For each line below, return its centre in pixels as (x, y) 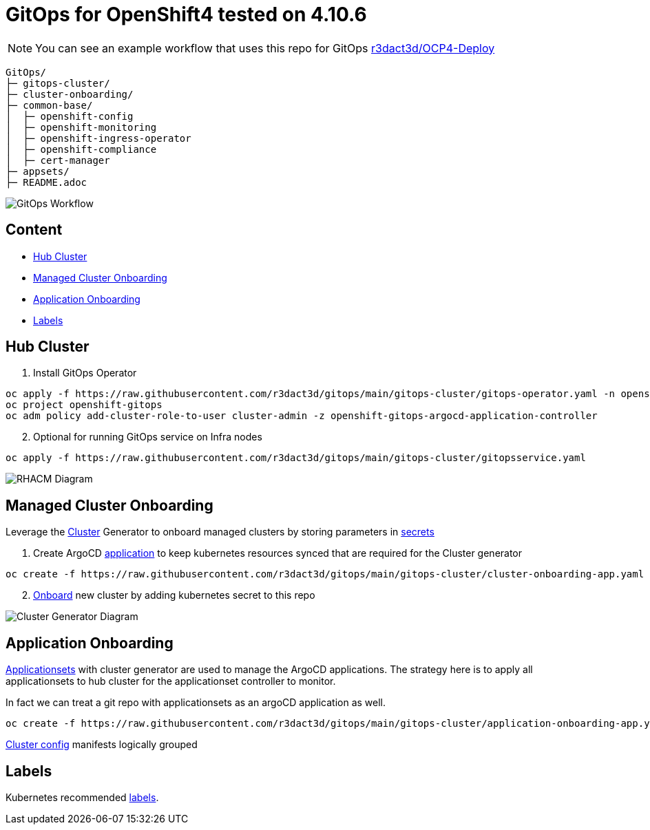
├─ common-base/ (49, 105)
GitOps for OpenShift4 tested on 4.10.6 (186, 14)
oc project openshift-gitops (84, 405)
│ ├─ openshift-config (70, 116)
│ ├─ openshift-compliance (81, 149)
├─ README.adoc (46, 182)
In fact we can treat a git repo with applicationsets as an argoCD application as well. (196, 703)
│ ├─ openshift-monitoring (81, 127)
